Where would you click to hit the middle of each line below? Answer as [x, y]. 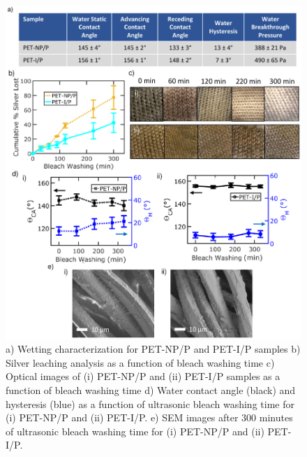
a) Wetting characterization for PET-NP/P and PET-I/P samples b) [153, 349]
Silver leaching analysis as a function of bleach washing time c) [140, 362]
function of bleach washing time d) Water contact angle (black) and [151, 389]
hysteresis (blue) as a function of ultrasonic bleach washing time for [150, 403]
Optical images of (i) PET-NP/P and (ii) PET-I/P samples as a [143, 376]
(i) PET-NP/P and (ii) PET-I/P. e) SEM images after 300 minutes [149, 417]
